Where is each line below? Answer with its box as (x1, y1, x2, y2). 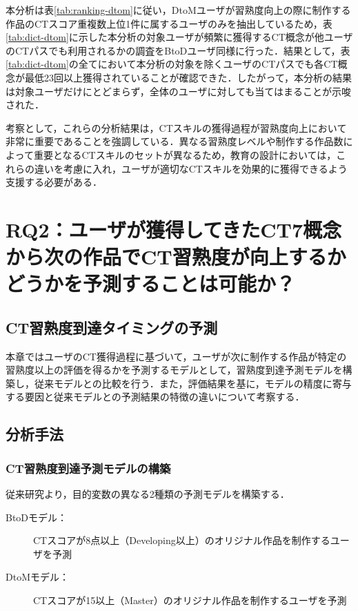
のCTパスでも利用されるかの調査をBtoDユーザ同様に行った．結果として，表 (6, 43, 350, 57)
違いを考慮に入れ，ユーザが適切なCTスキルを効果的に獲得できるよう (34, 161, 348, 175)
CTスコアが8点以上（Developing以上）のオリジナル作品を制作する (33, 533, 330, 547)
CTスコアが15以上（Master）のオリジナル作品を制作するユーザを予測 (33, 593, 347, 608)
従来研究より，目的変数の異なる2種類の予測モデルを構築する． (6, 487, 290, 501)
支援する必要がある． (6, 175, 102, 189)
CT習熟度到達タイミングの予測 (6, 316, 218, 338)
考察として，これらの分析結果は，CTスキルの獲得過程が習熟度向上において (6, 120, 347, 135)
